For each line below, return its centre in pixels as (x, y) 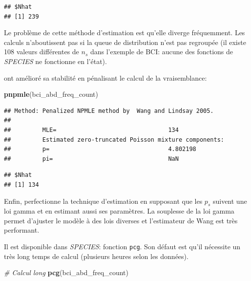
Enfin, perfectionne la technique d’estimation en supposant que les (103, 201)
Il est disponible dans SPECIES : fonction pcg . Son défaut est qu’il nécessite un (122, 247)
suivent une (230, 201)
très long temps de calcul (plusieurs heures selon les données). (96, 256)
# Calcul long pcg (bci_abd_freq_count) (66, 272)
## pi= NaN (91, 159)
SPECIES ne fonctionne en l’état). (55, 61)
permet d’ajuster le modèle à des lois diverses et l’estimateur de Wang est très (121, 220)
